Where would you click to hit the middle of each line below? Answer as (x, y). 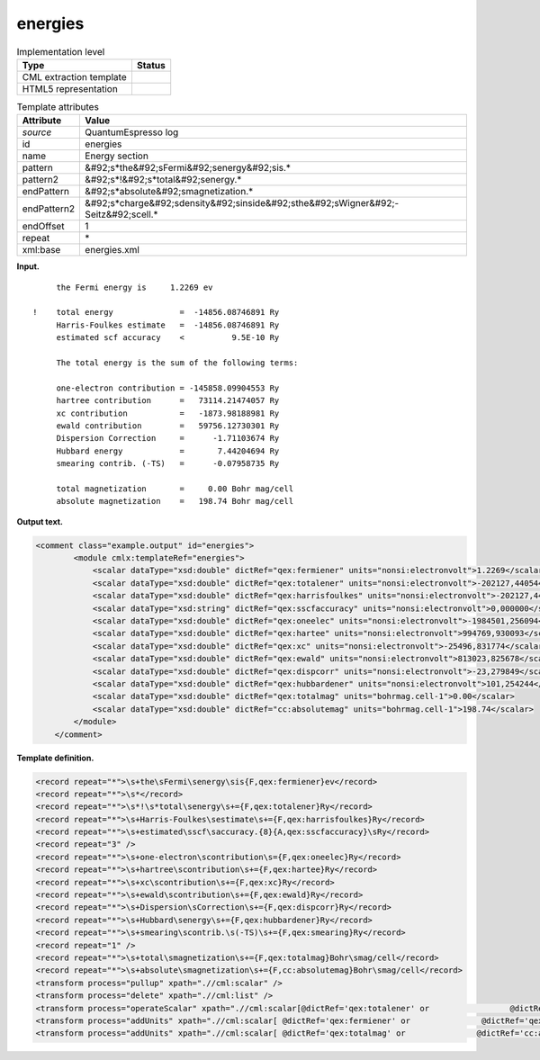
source (37, 132)
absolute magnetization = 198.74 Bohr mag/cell (175, 501)
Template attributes (58, 107)
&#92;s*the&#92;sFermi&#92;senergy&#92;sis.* (188, 168)
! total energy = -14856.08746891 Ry (156, 312)
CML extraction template (74, 76)
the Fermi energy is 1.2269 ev (135, 287)
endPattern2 (49, 209)
